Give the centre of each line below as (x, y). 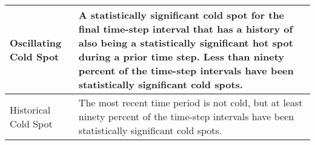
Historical (30, 109)
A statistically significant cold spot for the (181, 15)
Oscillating (36, 43)
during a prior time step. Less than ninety (181, 56)
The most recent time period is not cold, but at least (191, 102)
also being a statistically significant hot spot (186, 43)
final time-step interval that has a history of (186, 29)
